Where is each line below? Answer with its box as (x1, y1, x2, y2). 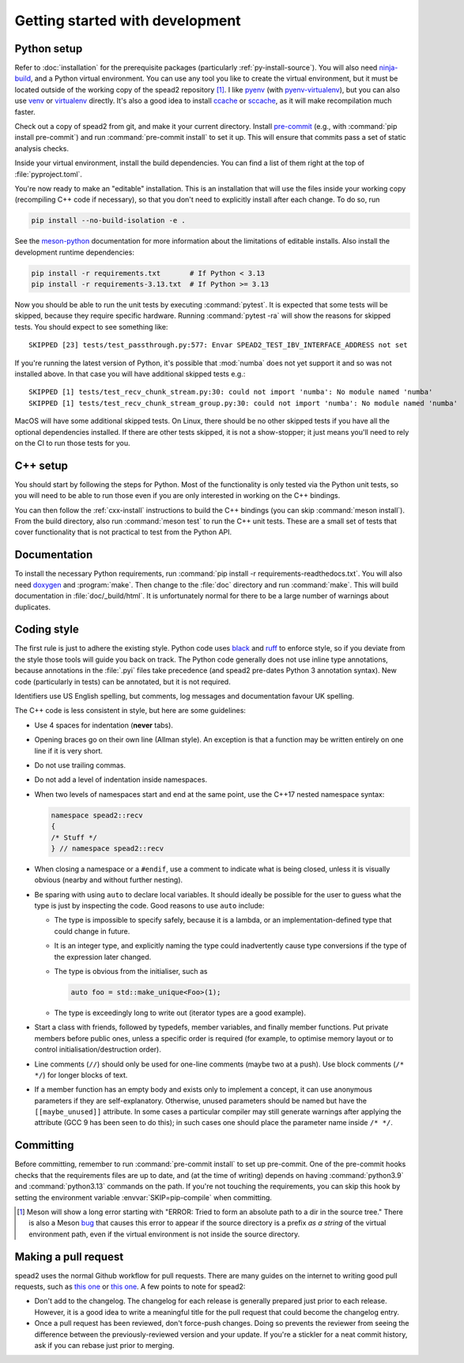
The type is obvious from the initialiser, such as (54, 967, 208, 976)
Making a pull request (14, 1250, 124, 1263)
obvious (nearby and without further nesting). (34, 875, 183, 885)
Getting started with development (14, 12, 241, 29)
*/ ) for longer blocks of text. (34, 1070, 128, 1079)
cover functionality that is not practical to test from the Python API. (14, 527, 232, 537)
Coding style (14, 623, 79, 636)
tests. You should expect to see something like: (14, 322, 168, 331)
